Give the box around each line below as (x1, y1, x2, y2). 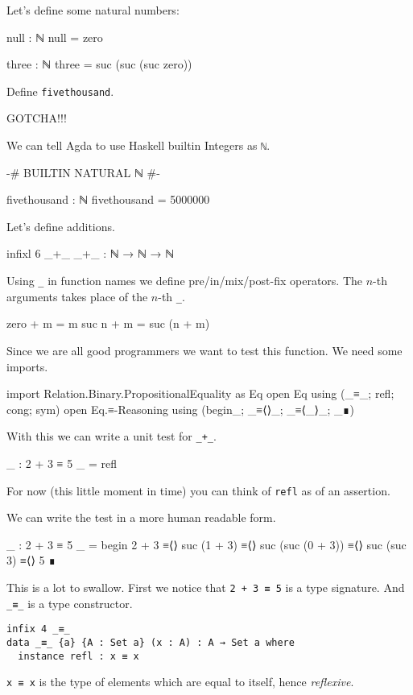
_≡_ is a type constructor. (6, 594, 133, 611)
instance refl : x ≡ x (18, 650, 139, 662)
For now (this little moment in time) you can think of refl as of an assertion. (6, 482, 390, 498)
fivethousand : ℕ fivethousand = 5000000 (6, 191, 210, 208)
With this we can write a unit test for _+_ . (6, 428, 217, 445)
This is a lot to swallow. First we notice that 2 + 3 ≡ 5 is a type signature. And (6, 579, 405, 596)
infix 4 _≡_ (6, 623, 70, 635)
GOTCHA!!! (6, 110, 67, 126)
